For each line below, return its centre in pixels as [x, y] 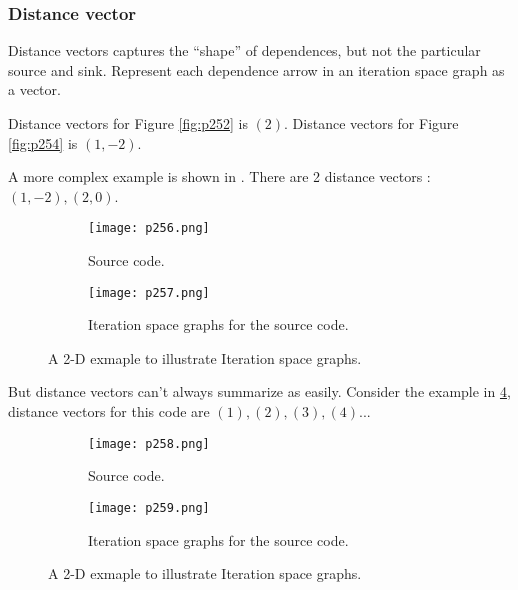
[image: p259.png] [149, 507]
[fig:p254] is [43, 142]
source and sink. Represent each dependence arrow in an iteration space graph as [256, 69]
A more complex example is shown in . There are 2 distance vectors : [219, 176]
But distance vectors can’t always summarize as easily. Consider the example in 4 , [259, 391]
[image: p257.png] [149, 292]
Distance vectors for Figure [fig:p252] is [128, 123]
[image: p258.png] [149, 443]
